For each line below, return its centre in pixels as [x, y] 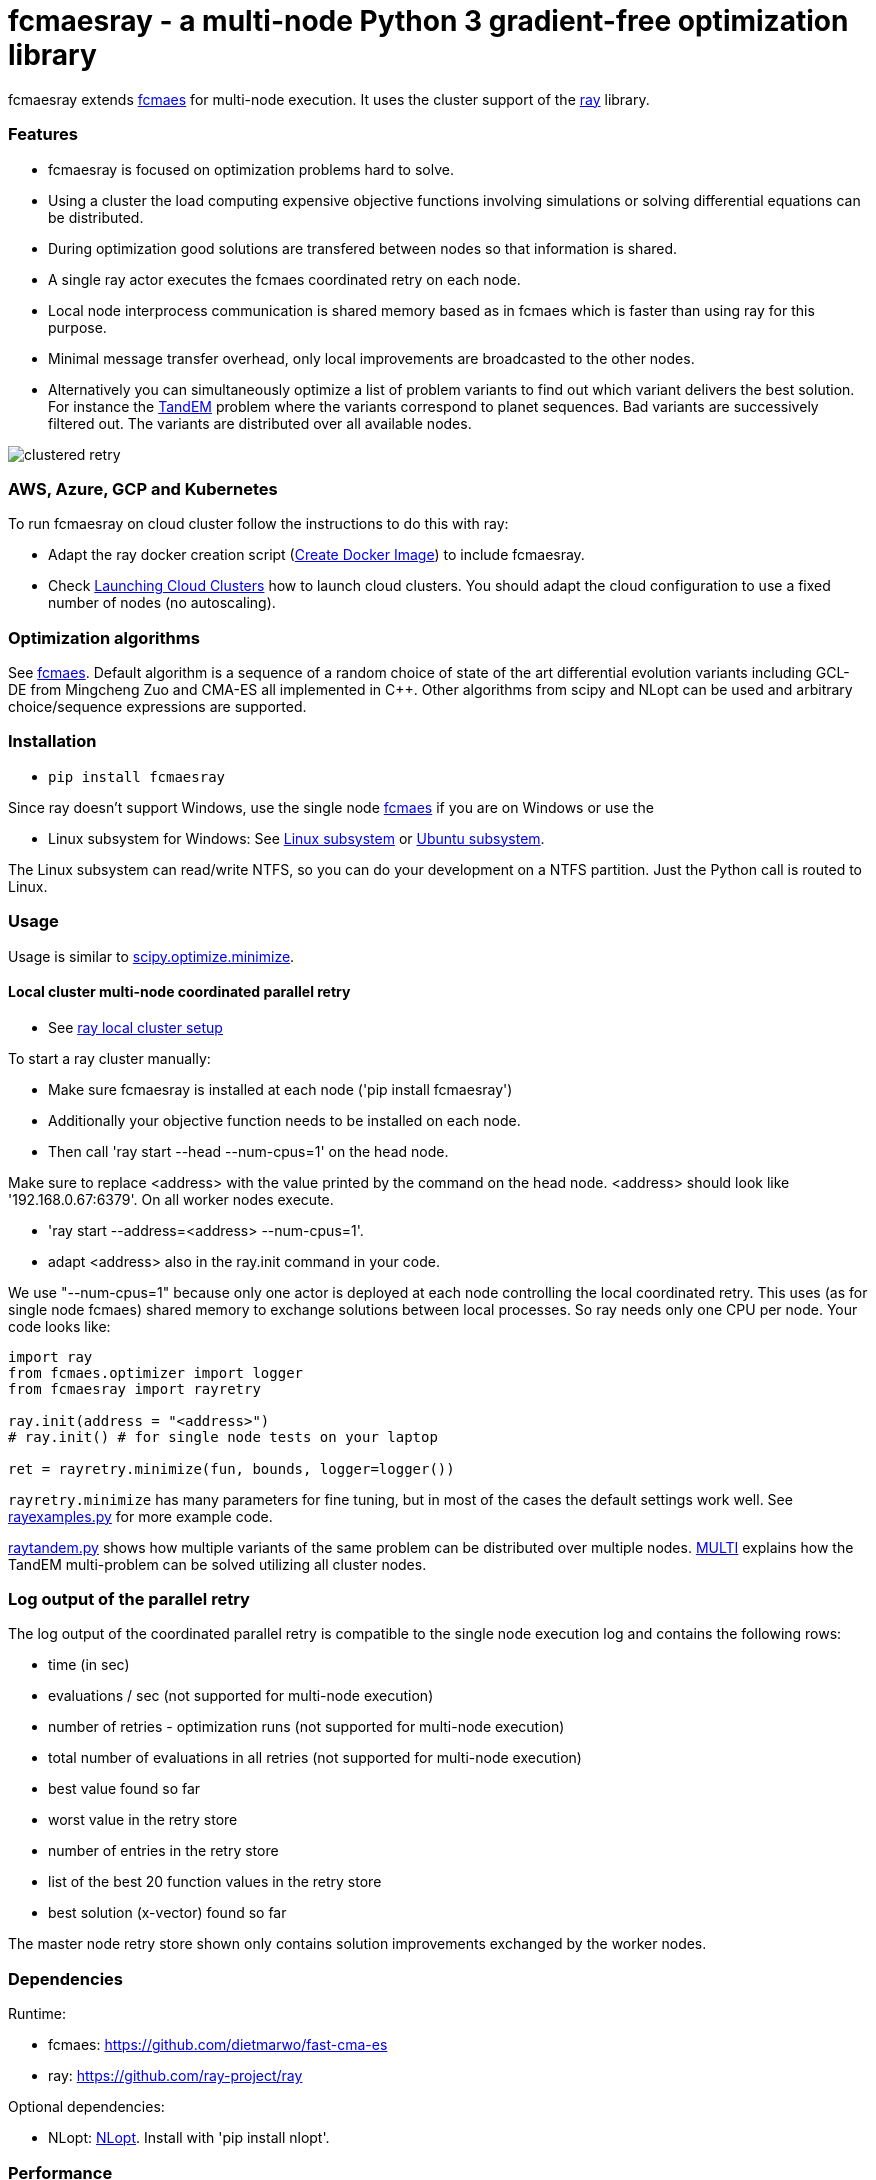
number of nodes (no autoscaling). [162, 603]
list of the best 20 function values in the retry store [215, 1882]
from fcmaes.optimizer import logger [156, 1372]
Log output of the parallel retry [129, 1599]
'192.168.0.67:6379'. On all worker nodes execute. [171, 1199]
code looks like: [59, 1326]
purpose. [77, 327]
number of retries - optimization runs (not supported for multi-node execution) [306, 1727]
